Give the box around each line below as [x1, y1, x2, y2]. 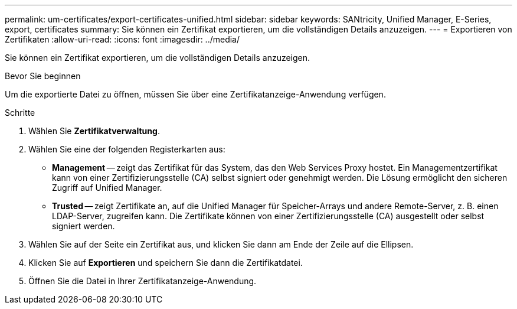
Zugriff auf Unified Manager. [52, 183, 162, 193]
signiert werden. [52, 221, 115, 231]
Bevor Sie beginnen [5, 71, 81, 81]
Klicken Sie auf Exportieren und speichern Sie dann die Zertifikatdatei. [28, 258, 303, 268]
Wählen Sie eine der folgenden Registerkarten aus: [28, 144, 225, 154]
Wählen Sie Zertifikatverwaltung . [28, 126, 160, 136]
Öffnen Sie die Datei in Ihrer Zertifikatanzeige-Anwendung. [28, 276, 257, 286]
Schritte [5, 108, 35, 118]
